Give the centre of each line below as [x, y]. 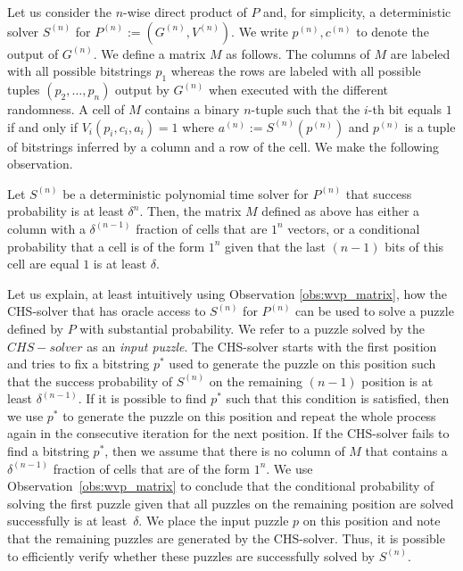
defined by [36, 328]
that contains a [406, 451]
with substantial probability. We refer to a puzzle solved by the [252, 328]
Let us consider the [60, 12]
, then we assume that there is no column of [225, 451]
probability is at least [66, 211]
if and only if [42, 126]
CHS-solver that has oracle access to [107, 311]
